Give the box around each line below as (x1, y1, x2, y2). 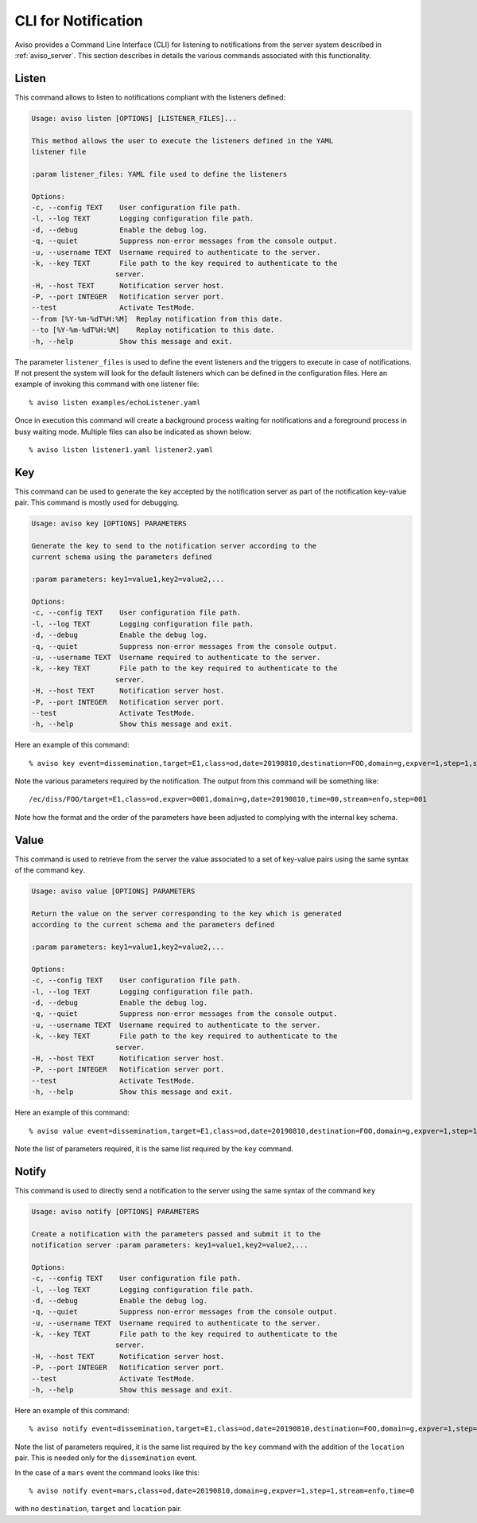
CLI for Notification (14, 12, 143, 29)
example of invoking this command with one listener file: (14, 379, 200, 389)
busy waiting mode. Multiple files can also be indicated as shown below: (14, 427, 252, 436)
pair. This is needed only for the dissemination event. (14, 1453, 198, 1462)
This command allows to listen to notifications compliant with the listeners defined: (14, 92, 286, 102)
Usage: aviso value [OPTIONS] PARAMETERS (31, 887, 196, 896)
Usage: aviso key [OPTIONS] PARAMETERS (31, 519, 187, 529)
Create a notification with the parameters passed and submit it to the (31, 1229, 321, 1238)
